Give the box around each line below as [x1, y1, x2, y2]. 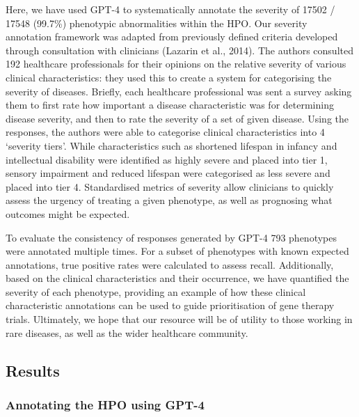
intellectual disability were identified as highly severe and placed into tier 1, [6, 152, 328, 166]
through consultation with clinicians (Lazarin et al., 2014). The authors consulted [6, 42, 353, 57]
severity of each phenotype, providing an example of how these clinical [6, 284, 306, 299]
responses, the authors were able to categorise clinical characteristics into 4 [6, 125, 325, 139]
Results [6, 359, 60, 381]
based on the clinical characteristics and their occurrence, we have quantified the [6, 271, 349, 285]
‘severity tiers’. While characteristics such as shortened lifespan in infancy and [6, 138, 337, 152]
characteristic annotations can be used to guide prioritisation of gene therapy [6, 298, 335, 313]
